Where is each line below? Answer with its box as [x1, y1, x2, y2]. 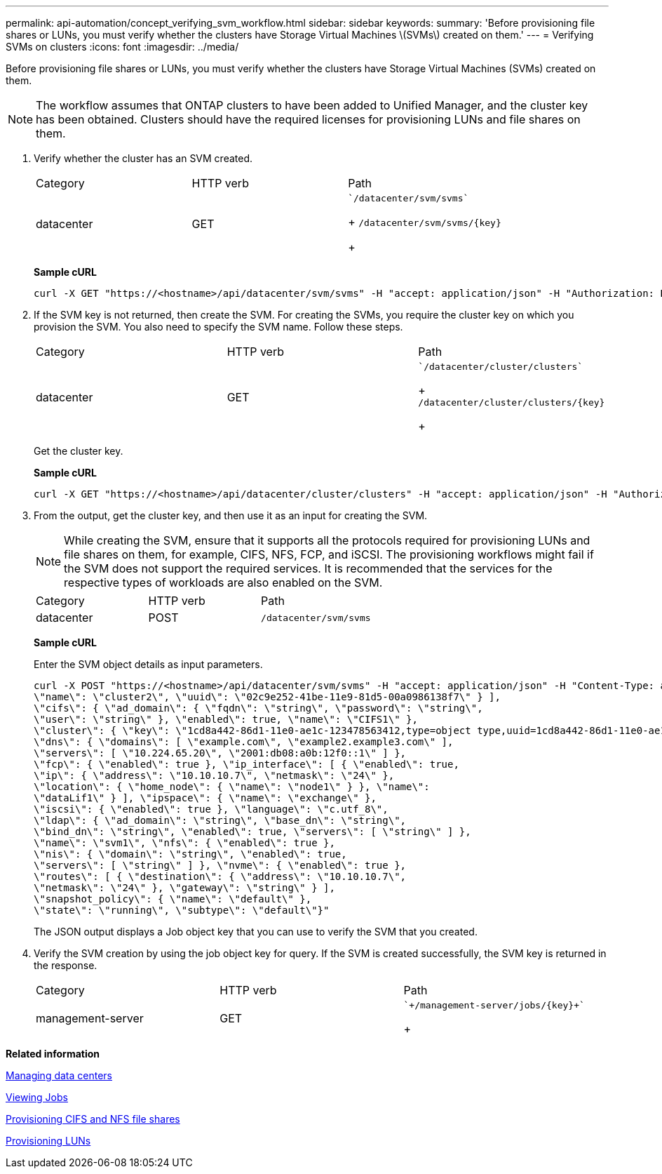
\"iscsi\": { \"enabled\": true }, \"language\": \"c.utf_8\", [34, 803, 389, 815]
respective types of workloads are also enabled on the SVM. [64, 575, 383, 589]
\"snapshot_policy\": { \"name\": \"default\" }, [34, 893, 312, 905]
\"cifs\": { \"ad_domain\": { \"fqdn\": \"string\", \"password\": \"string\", [34, 702, 483, 714]
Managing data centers [6, 1069, 112, 1081]
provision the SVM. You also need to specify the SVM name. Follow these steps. [34, 321, 403, 333]
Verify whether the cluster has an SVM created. [34, 152, 253, 164]
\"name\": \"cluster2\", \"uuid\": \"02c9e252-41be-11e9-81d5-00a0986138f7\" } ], [34, 691, 501, 702]
